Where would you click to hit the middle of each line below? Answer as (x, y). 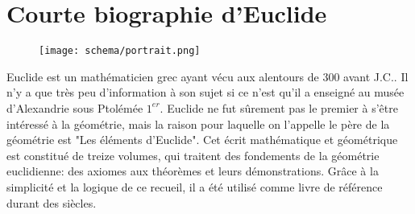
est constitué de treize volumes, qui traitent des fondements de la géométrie (193, 155)
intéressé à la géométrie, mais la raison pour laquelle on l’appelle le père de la (198, 123)
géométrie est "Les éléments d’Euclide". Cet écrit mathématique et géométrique (202, 140)
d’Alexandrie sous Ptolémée (75, 107)
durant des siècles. (52, 202)
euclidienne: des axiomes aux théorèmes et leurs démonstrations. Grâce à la (193, 171)
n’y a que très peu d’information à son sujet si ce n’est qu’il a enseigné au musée (205, 92)
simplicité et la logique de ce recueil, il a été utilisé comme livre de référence (195, 186)
